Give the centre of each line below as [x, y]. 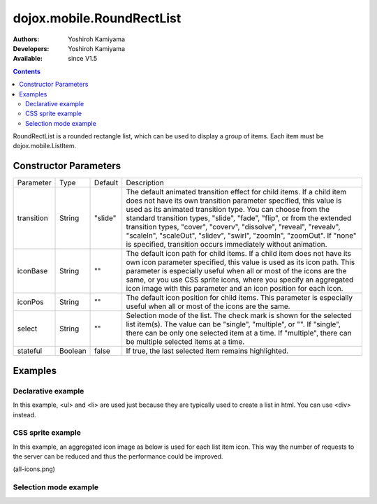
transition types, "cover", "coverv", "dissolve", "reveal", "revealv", [233, 227]
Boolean [73, 351]
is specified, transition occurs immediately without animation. [227, 245]
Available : [28, 59]
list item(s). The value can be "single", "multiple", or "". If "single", [234, 324]
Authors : [26, 39]
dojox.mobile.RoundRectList [97, 18]
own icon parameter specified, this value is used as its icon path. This [241, 262]
